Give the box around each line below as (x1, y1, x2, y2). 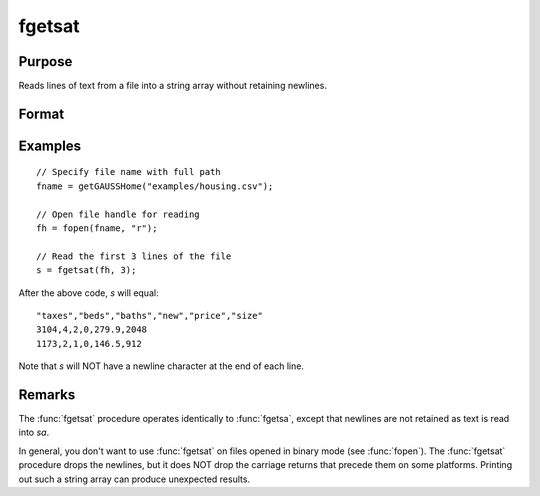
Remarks (18, 386, 76, 403)
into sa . (18, 426, 50, 439)
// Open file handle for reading (36, 208, 200, 220)
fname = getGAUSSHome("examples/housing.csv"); (36, 180, 274, 192)
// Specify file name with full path (36, 166, 222, 178)
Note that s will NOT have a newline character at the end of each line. (18, 360, 305, 372)
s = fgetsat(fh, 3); (36, 265, 137, 276)
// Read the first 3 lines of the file (36, 250, 232, 262)
